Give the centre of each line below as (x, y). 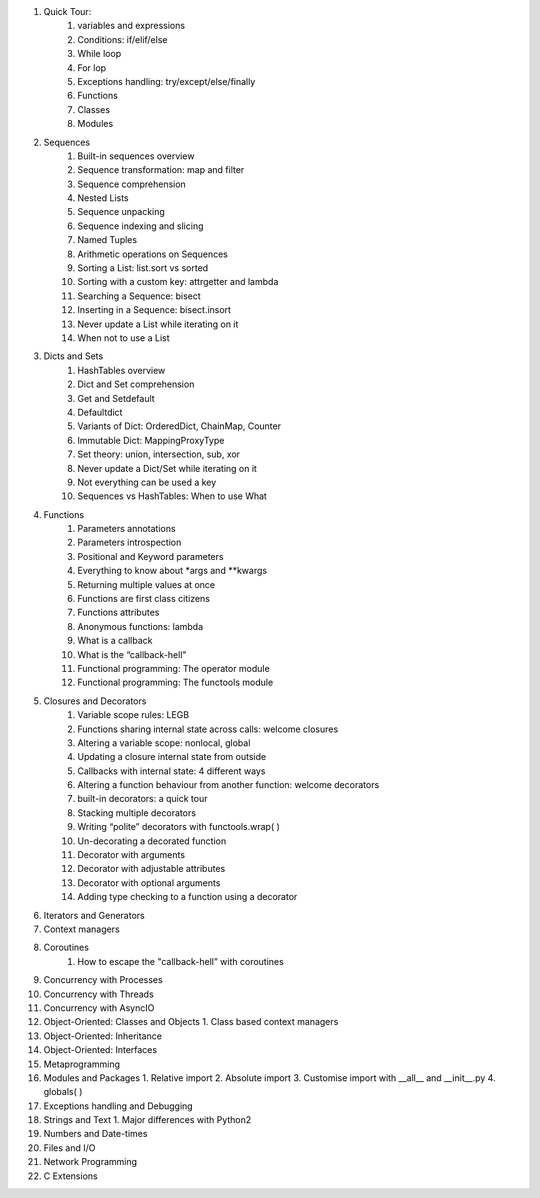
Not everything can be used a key (147, 482)
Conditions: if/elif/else (122, 39)
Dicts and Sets (73, 356)
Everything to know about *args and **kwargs (172, 571)
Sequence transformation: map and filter (161, 170)
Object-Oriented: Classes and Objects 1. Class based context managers (191, 1022)
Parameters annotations (126, 529)
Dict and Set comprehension (136, 384)
